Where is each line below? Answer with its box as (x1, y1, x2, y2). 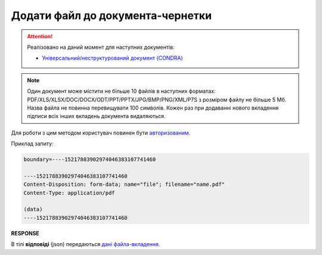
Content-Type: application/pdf (23, 189, 116, 196)
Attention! (27, 33, 53, 40)
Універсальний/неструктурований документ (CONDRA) (42, 54, 183, 62)
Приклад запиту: (11, 140, 54, 147)
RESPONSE (11, 229, 40, 237)
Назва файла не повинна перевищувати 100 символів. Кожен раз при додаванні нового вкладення (27, 104, 279, 111)
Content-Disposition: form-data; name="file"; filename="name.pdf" (23, 181, 225, 188)
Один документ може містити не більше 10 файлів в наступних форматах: (27, 88, 216, 95)
